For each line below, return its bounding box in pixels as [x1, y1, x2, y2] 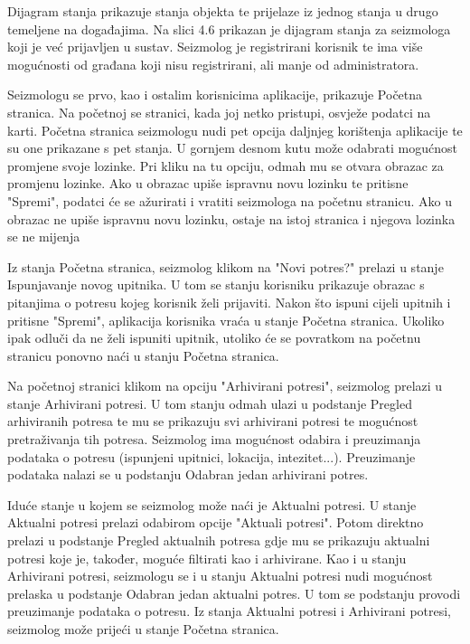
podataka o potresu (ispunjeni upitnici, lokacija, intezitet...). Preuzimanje [7, 447, 416, 466]
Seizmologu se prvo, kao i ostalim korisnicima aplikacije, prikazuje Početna [7, 85, 423, 104]
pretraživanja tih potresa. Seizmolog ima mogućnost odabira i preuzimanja [7, 430, 421, 449]
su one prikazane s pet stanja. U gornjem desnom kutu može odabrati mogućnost [7, 138, 457, 157]
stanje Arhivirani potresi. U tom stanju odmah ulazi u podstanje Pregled [7, 393, 412, 412]
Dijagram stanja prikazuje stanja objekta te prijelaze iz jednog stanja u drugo [7, 2, 438, 20]
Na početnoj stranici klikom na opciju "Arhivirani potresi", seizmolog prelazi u [7, 376, 443, 395]
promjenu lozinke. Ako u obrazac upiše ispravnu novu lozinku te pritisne [7, 174, 409, 193]
